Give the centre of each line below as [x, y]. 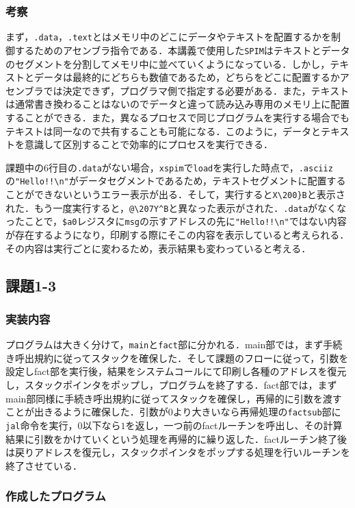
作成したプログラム [56, 496]
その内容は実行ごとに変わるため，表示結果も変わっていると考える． [158, 248]
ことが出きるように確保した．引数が [87, 412]
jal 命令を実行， [42, 425]
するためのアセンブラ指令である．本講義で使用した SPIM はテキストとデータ [182, 50]
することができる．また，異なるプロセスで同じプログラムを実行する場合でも [178, 117]
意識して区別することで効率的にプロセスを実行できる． [148, 144]
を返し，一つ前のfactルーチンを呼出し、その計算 [234, 425]
